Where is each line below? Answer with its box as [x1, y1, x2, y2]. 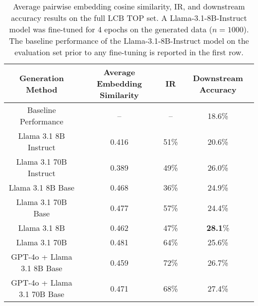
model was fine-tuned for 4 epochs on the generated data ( [9, 23, 212, 35]
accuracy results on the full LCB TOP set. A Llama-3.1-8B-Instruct [11, 12, 247, 23]
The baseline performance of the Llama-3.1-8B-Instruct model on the [9, 35, 249, 46]
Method [26, 83, 58, 95]
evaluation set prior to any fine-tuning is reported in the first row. [14, 46, 244, 58]
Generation [19, 72, 64, 84]
